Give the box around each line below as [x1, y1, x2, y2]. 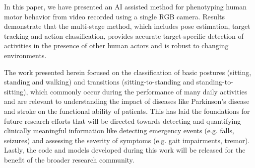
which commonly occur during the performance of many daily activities [30, 86, 248, 96]
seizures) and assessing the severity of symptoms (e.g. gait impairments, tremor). [4, 135, 250, 145]
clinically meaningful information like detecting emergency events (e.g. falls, [4, 125, 234, 136]
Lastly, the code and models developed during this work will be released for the [4, 145, 246, 155]
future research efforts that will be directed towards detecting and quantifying [4, 115, 241, 126]
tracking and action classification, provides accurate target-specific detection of [4, 30, 244, 41]
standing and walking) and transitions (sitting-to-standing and [4, 77, 194, 87]
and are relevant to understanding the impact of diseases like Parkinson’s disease [4, 96, 250, 106]
